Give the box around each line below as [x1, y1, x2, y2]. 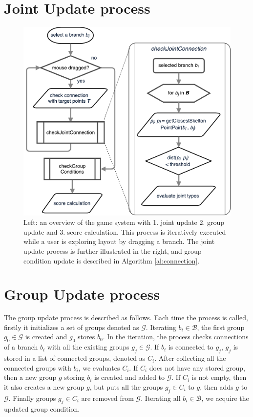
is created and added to [94, 372, 165, 382]
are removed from [81, 393, 134, 403]
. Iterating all [141, 393, 181, 403]
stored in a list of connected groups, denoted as [4, 353, 146, 363]
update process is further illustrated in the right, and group [23, 245, 202, 256]
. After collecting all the [154, 353, 226, 363]
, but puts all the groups [89, 381, 163, 392]
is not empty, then [191, 372, 247, 382]
